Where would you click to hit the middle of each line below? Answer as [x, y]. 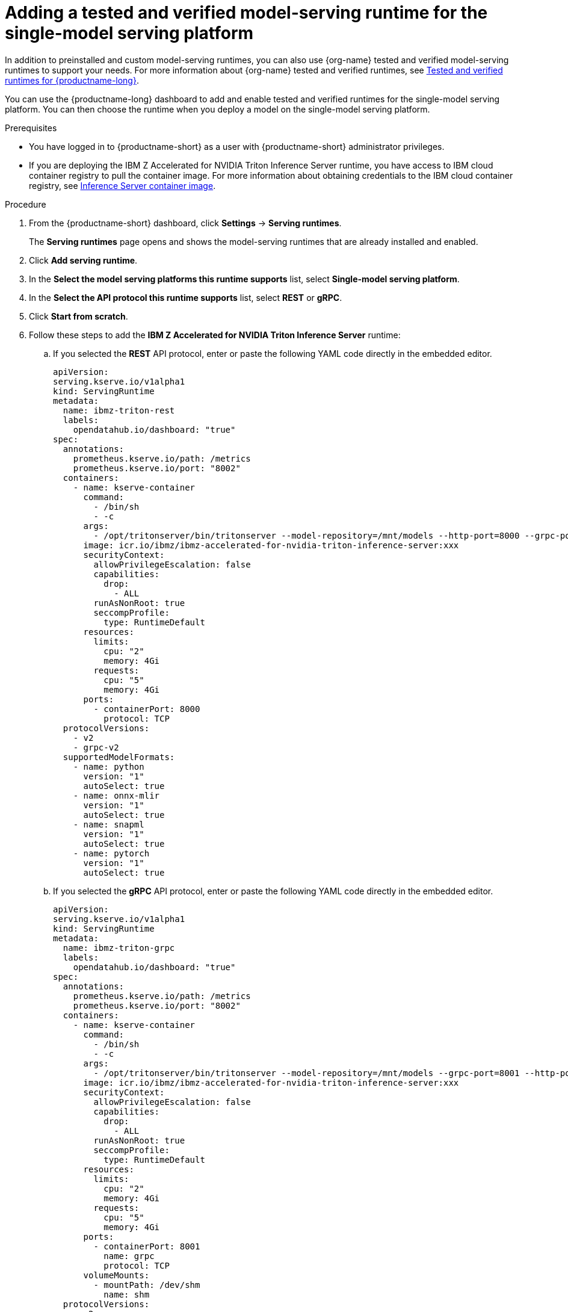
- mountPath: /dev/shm [147, 1285]
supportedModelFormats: [119, 757]
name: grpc [129, 1256]
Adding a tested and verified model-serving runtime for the [246, 13]
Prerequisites [31, 128]
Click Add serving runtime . [83, 260]
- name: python [109, 766]
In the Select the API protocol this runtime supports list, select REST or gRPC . [186, 297]
